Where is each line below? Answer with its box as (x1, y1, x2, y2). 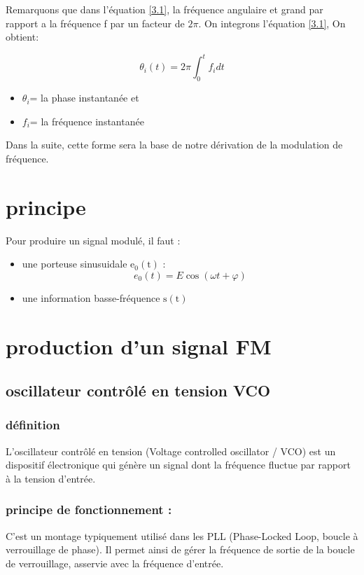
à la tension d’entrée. (6, 471, 96, 485)
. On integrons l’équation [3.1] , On (198, 15, 346, 30)
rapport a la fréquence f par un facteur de (6, 15, 185, 30)
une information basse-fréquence (22, 290, 160, 305)
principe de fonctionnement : (6, 501, 172, 518)
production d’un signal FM (6, 331, 272, 360)
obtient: (6, 29, 39, 44)
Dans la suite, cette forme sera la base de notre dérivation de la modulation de (6, 137, 343, 152)
